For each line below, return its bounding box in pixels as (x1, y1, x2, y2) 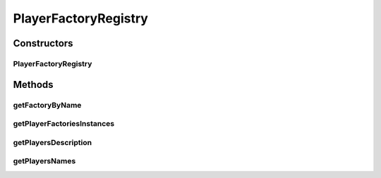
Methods (13, 78, 54, 91)
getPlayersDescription (13, 137, 92, 147)
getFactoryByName (13, 100, 82, 110)
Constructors (13, 37, 73, 49)
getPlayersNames (13, 156, 76, 166)
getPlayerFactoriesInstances (13, 119, 115, 129)
